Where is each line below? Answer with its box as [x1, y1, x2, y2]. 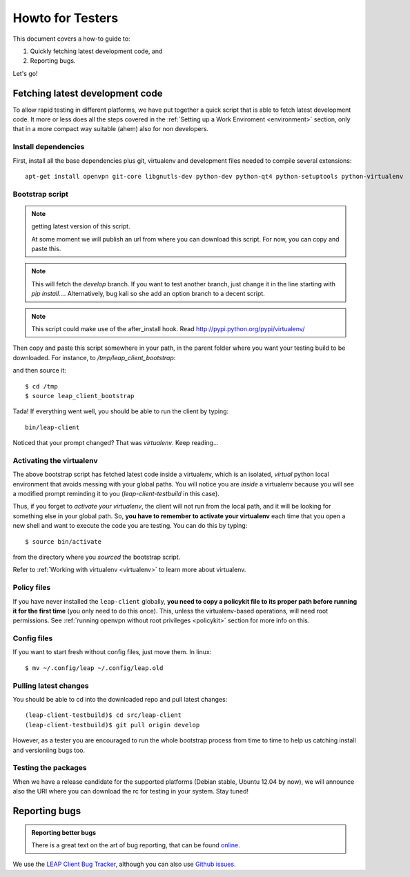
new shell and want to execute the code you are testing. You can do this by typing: [12, 522, 248, 530]
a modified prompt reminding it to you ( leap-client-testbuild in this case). [12, 490, 220, 498]
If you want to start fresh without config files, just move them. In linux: [12, 648, 212, 656]
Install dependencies [12, 142, 85, 152]
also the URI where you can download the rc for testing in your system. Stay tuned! [12, 787, 248, 796]
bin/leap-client [25, 423, 80, 431]
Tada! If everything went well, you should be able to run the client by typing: [12, 407, 229, 415]
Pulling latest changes [12, 680, 89, 690]
